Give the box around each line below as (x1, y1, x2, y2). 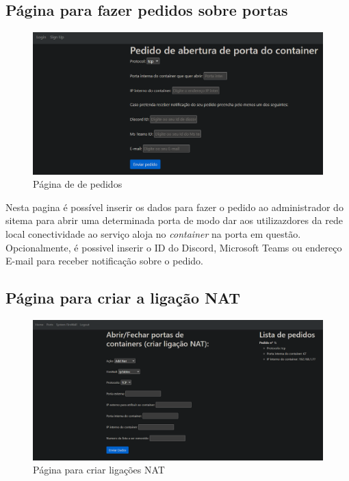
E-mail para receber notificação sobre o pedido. (5, 254, 203, 268)
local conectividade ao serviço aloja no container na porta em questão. (5, 227, 301, 241)
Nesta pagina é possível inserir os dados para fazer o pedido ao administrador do (5, 199, 344, 214)
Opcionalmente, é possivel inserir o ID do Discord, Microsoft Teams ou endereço (5, 240, 342, 254)
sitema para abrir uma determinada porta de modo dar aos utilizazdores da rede (5, 213, 343, 227)
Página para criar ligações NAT (33, 463, 165, 477)
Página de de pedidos (33, 177, 122, 191)
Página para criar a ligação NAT (5, 287, 241, 308)
